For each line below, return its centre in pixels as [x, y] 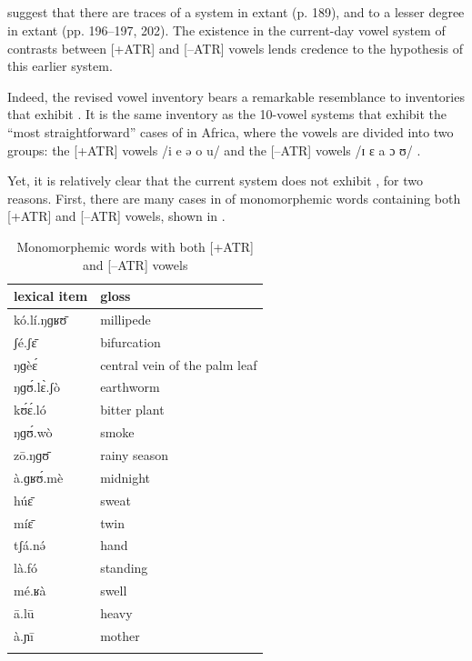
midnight [125, 477]
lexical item [51, 296]
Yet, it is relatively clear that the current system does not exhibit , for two [216, 180]
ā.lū [24, 612]
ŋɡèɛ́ [26, 364]
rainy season [134, 455]
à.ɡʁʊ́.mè [39, 477]
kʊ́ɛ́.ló [30, 410]
